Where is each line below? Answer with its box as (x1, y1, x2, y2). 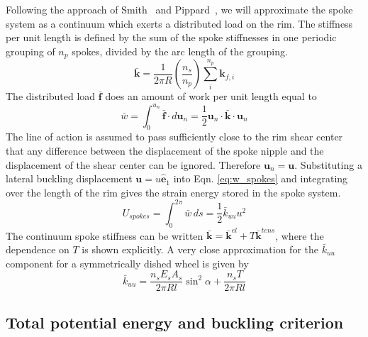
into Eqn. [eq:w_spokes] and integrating (173, 171, 348, 186)
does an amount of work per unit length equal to (105, 89, 317, 104)
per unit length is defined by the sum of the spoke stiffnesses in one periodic (6, 30, 337, 45)
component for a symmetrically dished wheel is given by (6, 255, 249, 270)
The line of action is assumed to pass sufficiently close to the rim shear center (6, 129, 343, 144)
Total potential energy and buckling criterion (6, 311, 344, 333)
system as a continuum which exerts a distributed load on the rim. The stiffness (6, 16, 353, 31)
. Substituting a (294, 157, 362, 172)
